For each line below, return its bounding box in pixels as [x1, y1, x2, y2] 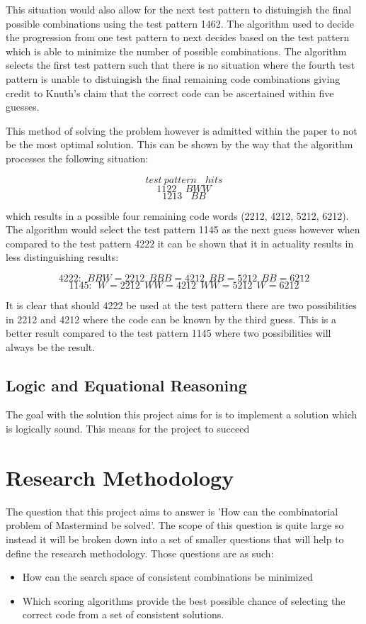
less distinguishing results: [6, 250, 119, 264]
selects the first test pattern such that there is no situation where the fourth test [6, 57, 355, 72]
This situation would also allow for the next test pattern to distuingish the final [6, 2, 352, 16]
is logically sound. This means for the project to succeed [6, 421, 250, 436]
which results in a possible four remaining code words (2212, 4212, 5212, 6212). [6, 208, 349, 223]
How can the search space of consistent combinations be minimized [22, 569, 313, 584]
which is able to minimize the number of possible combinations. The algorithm [6, 43, 347, 58]
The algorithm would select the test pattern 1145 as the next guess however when [6, 222, 360, 237]
